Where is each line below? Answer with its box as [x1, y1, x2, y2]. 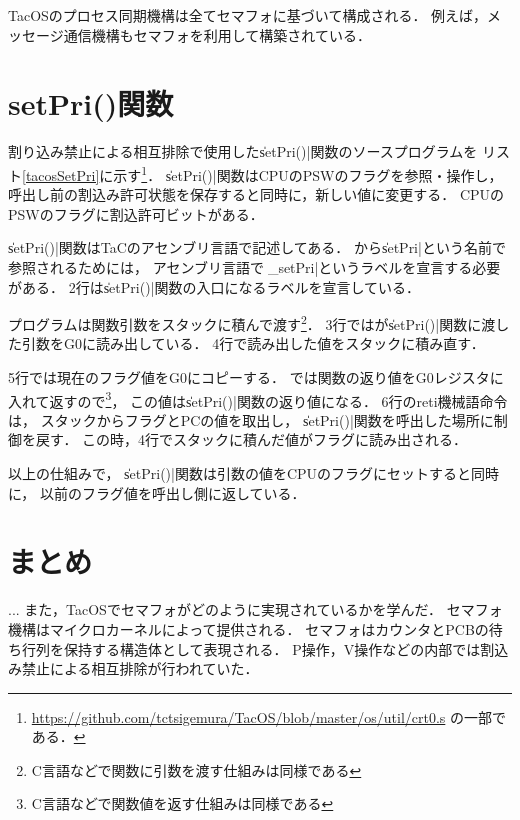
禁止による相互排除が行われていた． [21, 658, 259, 679]
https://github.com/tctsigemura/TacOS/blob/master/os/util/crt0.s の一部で [31, 706, 506, 727]
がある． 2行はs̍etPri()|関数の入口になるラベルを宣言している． [8, 276, 421, 297]
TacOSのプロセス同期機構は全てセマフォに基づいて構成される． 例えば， [8, 5, 488, 25]
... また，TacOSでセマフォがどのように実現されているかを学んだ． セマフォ [8, 599, 503, 620]
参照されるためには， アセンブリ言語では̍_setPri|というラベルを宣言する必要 [8, 256, 501, 277]
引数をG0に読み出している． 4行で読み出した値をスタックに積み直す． [21, 333, 485, 354]
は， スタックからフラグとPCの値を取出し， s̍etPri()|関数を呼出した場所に [8, 409, 494, 430]
